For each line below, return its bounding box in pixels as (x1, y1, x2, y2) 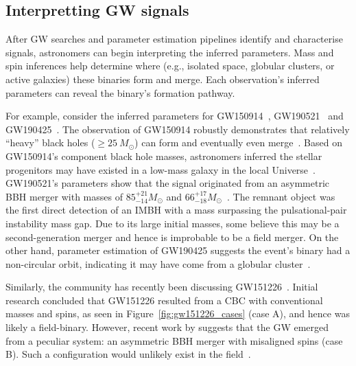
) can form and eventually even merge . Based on (134, 135, 342, 150)
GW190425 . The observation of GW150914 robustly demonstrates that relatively (5, 122, 350, 136)
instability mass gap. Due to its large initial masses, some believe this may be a (5, 216, 340, 230)
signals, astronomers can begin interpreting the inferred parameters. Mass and (5, 45, 334, 59)
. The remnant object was (226, 189, 335, 203)
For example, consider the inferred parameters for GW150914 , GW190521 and (5, 108, 344, 123)
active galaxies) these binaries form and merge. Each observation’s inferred (5, 71, 320, 86)
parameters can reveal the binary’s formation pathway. (5, 85, 235, 100)
